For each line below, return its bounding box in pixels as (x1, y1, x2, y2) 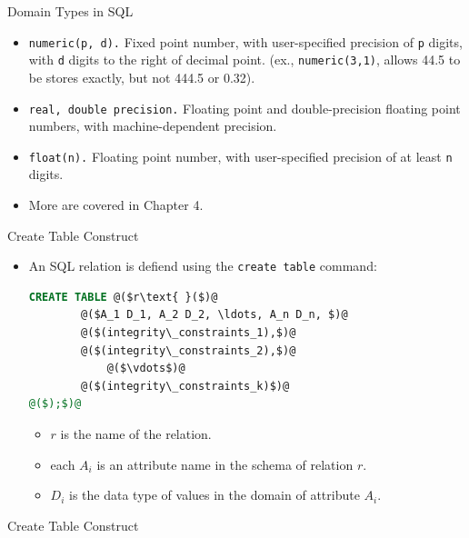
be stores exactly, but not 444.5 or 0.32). (28, 67, 255, 86)
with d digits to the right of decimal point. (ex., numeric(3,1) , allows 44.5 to (28, 50, 461, 69)
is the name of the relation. (60, 424, 212, 443)
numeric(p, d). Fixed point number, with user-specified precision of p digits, (28, 32, 463, 51)
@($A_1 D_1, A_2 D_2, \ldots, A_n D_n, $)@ (81, 308, 348, 322)
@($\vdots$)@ (106, 362, 185, 375)
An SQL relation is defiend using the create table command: (28, 256, 377, 275)
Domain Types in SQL (7, 2, 134, 20)
